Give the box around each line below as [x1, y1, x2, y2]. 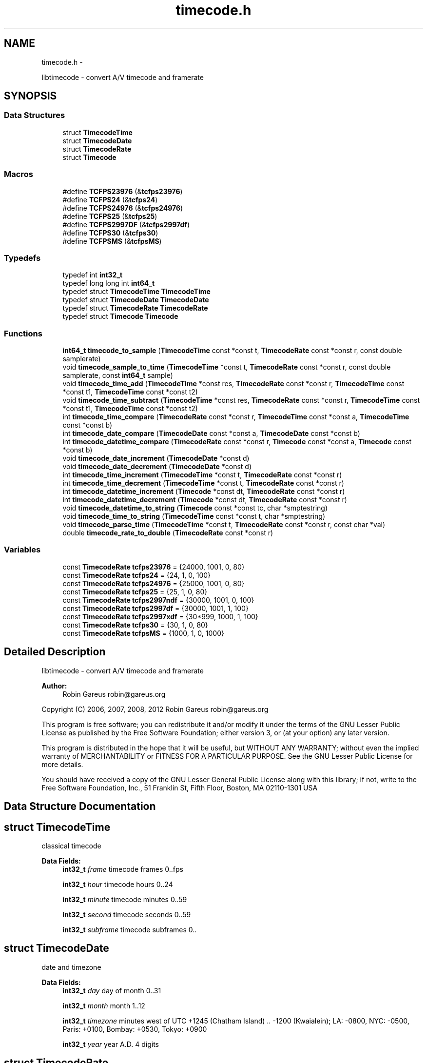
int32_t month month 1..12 [62, 1001, 145, 1010]
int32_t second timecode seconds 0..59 [62, 910, 191, 919]
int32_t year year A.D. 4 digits [62, 1040, 159, 1048]
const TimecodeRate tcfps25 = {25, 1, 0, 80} [62, 587, 208, 596]
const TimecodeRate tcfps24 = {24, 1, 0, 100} [62, 571, 211, 579]
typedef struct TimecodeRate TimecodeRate [62, 304, 208, 313]
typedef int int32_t [62, 271, 123, 279]
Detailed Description [4, 646, 106, 658]
